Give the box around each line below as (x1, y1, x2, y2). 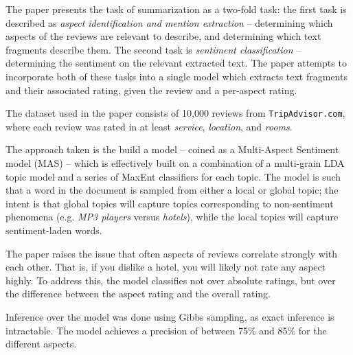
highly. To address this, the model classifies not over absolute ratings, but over (5, 273, 336, 287)
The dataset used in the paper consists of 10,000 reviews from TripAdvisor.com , (5, 106, 345, 120)
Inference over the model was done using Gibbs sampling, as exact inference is (5, 309, 334, 323)
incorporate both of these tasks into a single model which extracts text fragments (5, 69, 348, 83)
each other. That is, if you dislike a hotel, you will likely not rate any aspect (5, 260, 326, 274)
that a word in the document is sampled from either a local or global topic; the (5, 183, 339, 197)
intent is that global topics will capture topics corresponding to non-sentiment (5, 196, 334, 210)
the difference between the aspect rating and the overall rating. (5, 286, 271, 301)
